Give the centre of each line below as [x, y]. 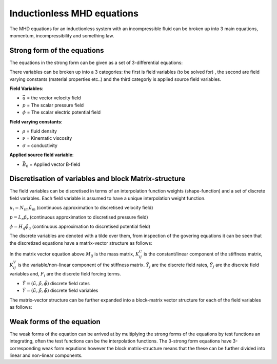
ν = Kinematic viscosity [47, 138]
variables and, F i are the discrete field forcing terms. [65, 275]
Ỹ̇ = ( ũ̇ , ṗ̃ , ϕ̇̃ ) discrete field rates [56, 283]
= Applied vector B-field [55, 164]
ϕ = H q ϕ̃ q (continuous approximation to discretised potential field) [80, 227]
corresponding [25, 348]
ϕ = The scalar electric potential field [62, 112]
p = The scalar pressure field [53, 105]
